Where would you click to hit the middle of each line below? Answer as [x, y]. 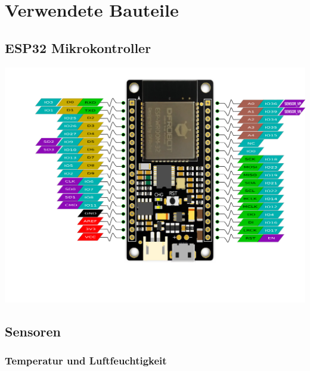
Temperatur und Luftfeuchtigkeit [86, 361]
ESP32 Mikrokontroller [78, 47]
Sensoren [33, 331]
